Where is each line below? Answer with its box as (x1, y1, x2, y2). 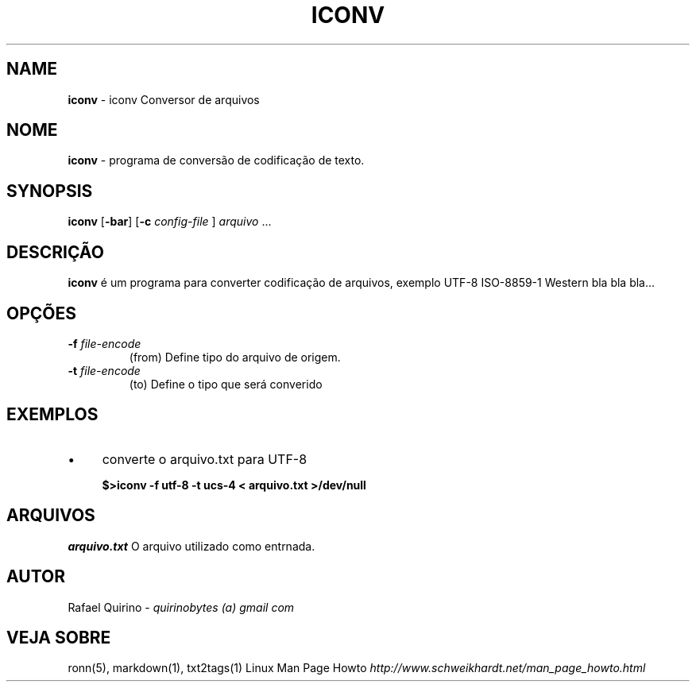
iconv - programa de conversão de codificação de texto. (68, 153, 365, 168)
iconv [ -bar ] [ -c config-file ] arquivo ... (68, 215, 272, 229)
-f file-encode (68, 336, 141, 350)
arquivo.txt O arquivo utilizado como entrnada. (68, 539, 315, 553)
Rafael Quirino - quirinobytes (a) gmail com (68, 600, 295, 614)
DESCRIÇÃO (6, 242, 104, 262)
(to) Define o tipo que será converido (129, 377, 323, 391)
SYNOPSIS (6, 180, 93, 201)
